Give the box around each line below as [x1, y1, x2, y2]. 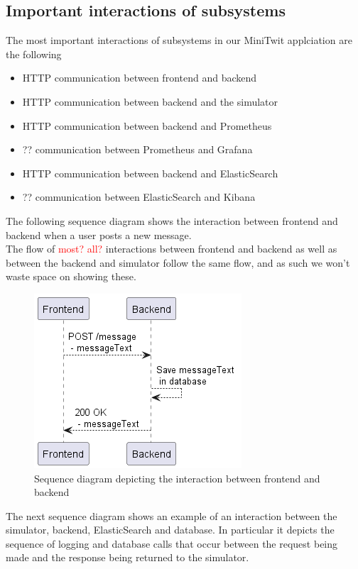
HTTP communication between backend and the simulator [22, 94, 278, 109]
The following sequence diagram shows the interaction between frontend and [6, 213, 338, 228]
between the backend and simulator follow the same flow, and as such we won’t [6, 255, 350, 270]
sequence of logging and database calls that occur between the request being [6, 536, 338, 551]
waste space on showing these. [6, 269, 136, 284]
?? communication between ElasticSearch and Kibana [22, 189, 256, 204]
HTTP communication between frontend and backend [22, 70, 257, 85]
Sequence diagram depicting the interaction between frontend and [34, 470, 320, 485]
